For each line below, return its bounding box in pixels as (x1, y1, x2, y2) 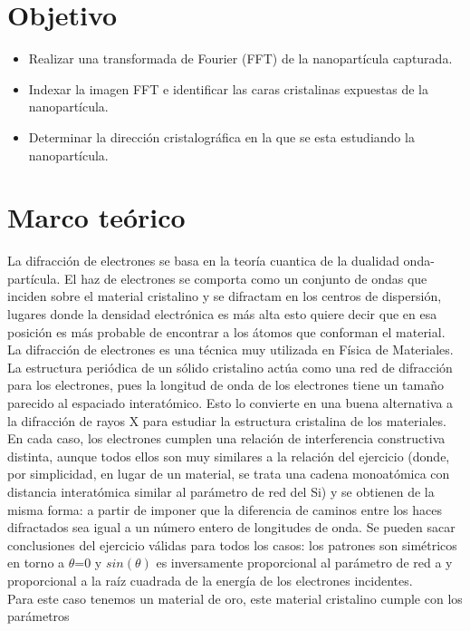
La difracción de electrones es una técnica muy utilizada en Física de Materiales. (7, 340, 454, 359)
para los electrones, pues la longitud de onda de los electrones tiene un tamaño (7, 375, 444, 394)
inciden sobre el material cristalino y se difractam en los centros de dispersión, (7, 286, 442, 306)
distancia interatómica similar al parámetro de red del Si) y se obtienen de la (7, 481, 435, 500)
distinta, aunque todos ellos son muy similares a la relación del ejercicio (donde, (7, 446, 450, 465)
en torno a (7, 553, 65, 572)
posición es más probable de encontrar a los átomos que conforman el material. (7, 322, 446, 341)
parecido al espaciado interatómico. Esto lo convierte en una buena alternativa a (7, 393, 454, 412)
